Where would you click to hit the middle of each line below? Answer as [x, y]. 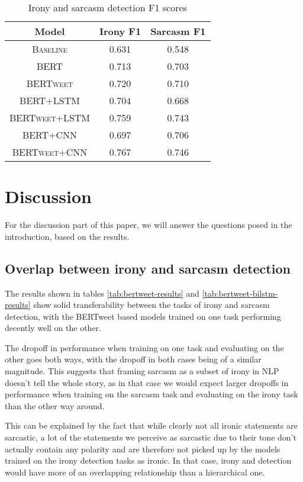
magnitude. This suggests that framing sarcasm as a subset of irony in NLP [142, 371]
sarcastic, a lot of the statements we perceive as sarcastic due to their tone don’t [151, 437]
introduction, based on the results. [67, 236]
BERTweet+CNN [50, 152]
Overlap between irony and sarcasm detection [148, 268]
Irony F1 [120, 31]
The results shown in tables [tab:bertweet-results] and [102, 293]
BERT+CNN [50, 135]
